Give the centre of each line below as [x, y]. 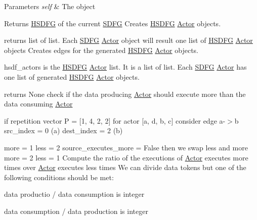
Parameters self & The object [50, 6]
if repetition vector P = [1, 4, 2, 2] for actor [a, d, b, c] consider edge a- [115, 120]
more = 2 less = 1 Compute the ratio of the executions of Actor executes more [126, 157]
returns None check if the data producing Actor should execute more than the [125, 94]
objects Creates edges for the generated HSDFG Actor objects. [101, 50]
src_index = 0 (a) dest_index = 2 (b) [63, 130]
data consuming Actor [38, 104]
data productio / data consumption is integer [74, 194]
